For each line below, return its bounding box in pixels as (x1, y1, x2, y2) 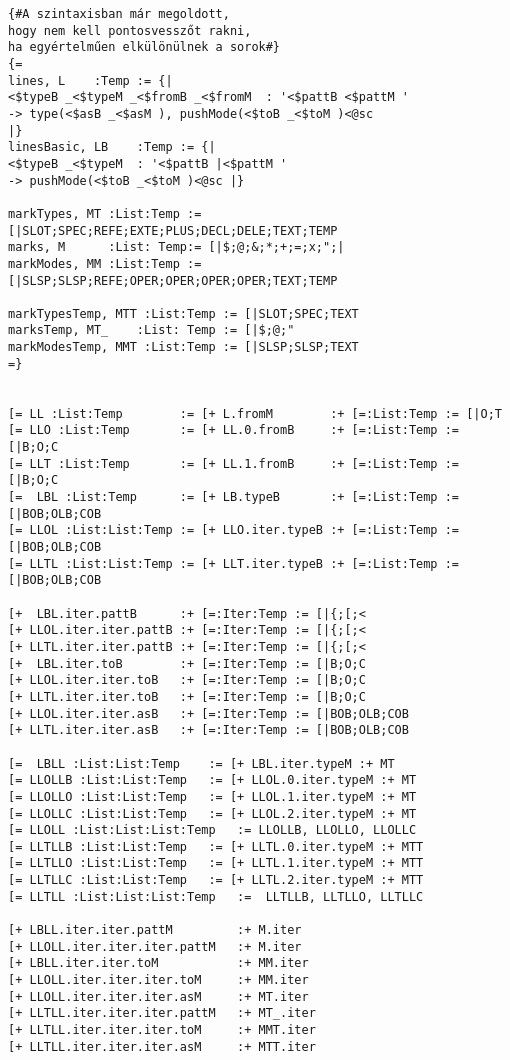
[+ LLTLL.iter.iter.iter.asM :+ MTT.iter (8, 1039, 316, 1054)
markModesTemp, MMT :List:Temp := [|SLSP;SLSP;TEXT (8, 340, 359, 355)
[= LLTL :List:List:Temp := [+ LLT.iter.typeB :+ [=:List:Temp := (8, 556, 460, 571)
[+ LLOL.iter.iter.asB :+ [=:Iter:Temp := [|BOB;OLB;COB (8, 706, 409, 721)
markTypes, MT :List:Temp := (8, 206, 202, 221)
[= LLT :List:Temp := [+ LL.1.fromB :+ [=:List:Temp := (8, 456, 460, 471)
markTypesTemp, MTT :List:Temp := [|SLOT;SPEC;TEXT (8, 306, 359, 321)
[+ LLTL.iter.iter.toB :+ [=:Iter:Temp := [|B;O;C (8, 689, 366, 704)
